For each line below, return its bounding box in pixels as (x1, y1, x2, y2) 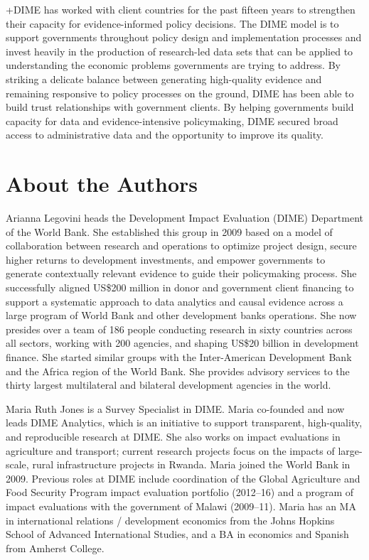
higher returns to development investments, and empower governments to (6, 252, 326, 266)
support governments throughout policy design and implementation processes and (6, 30, 362, 45)
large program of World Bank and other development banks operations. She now (6, 308, 357, 323)
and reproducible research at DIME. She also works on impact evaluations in (6, 429, 341, 443)
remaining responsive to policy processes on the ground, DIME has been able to (6, 85, 354, 100)
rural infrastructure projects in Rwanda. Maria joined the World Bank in (32, 457, 351, 472)
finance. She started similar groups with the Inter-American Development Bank (6, 350, 352, 364)
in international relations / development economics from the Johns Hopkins (6, 512, 335, 527)
